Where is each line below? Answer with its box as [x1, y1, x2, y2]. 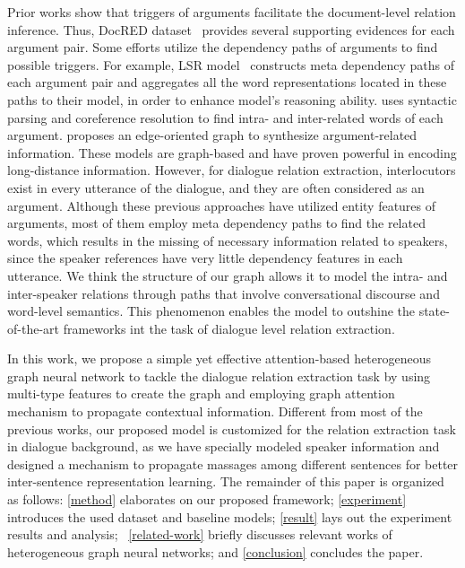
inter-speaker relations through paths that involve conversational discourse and [7, 284, 440, 302]
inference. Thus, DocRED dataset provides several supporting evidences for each [7, 20, 455, 39]
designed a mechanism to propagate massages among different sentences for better [7, 454, 459, 473]
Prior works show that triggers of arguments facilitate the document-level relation [7, 3, 456, 21]
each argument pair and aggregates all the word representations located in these [7, 73, 447, 92]
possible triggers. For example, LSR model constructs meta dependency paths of [7, 55, 454, 74]
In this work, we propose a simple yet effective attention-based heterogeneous [7, 349, 431, 368]
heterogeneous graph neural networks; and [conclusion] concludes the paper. [7, 542, 424, 561]
